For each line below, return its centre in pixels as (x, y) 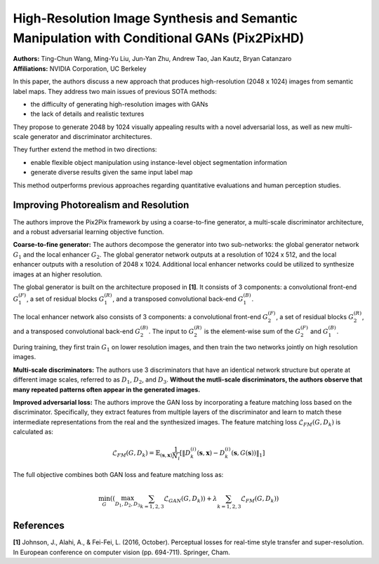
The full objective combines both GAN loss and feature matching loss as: (118, 474)
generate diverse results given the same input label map (112, 173)
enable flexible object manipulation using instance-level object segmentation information (159, 162)
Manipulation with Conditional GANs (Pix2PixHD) (159, 38)
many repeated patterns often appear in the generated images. (107, 389)
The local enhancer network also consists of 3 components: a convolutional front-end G (140, 316)
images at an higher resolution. (58, 274)
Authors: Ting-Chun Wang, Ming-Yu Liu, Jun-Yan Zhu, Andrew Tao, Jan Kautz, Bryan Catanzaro (152, 59)
